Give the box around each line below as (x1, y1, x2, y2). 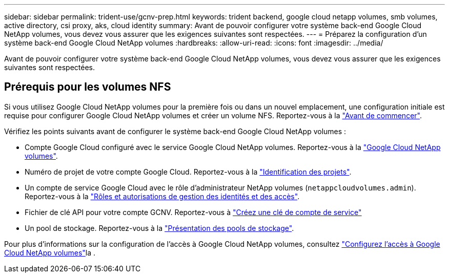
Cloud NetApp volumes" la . (4, 248, 96, 257)
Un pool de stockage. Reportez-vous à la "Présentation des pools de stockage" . (25, 223, 294, 232)
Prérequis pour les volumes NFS (4, 80, 171, 94)
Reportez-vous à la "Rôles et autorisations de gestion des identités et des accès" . (25, 191, 300, 201)
